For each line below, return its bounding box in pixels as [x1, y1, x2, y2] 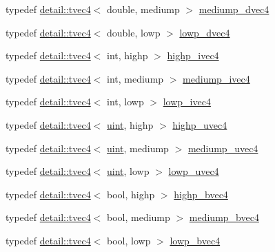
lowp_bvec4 [170, 233, 221, 247]
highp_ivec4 [167, 48, 219, 63]
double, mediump [107, 2, 180, 16]
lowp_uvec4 [168, 164, 219, 178]
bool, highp [107, 187, 155, 201]
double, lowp [107, 25, 161, 39]
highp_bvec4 [174, 187, 228, 201]
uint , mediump [107, 140, 169, 155]
